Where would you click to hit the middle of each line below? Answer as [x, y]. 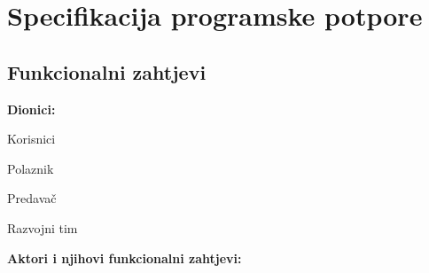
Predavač [32, 198]
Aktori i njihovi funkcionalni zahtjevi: [125, 257]
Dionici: [31, 109]
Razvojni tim [43, 227]
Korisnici [31, 139]
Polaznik [31, 168]
